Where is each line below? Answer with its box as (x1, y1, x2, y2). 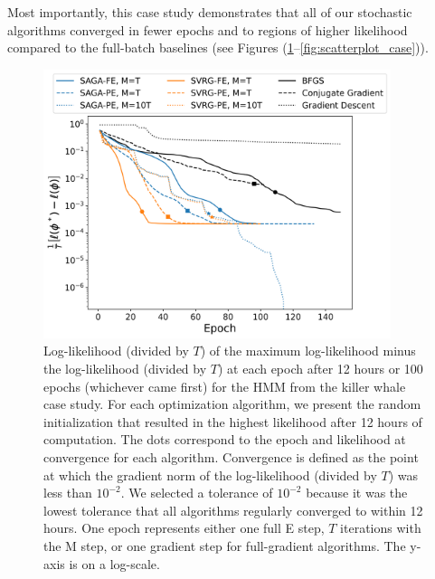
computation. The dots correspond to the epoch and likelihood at (43, 430, 406, 449)
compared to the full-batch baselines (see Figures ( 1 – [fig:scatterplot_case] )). (7, 38, 429, 57)
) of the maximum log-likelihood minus (200, 341, 416, 360)
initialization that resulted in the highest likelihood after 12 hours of (43, 412, 422, 431)
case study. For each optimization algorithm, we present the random (43, 394, 421, 413)
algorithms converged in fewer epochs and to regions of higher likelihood (7, 20, 408, 39)
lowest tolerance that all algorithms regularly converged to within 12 (43, 500, 423, 519)
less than (43, 483, 92, 502)
